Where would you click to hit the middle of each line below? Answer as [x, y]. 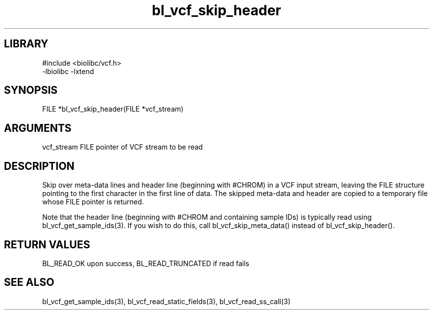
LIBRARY [26, 44]
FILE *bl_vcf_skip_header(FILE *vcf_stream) [113, 109]
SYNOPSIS [31, 90]
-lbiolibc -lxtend [68, 71]
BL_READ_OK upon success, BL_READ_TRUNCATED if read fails [146, 263]
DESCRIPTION [39, 166]
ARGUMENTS [38, 128]
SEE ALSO [29, 282]
